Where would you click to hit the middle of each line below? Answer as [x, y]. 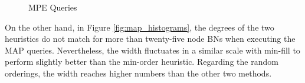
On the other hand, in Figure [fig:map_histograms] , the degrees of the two [140, 27]
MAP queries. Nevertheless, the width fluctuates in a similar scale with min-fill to [152, 50]
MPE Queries [53, 7]
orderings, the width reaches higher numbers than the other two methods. [138, 73]
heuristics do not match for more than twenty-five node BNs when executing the [150, 39]
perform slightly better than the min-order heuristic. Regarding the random [142, 62]
